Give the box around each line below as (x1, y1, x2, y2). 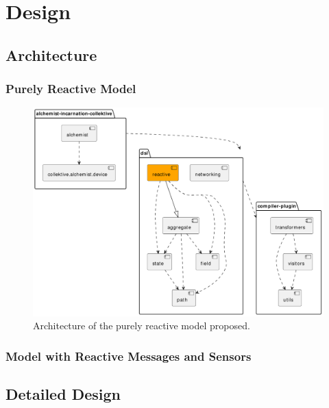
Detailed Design (5, 383, 121, 405)
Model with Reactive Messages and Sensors (5, 347, 252, 364)
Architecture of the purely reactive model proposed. (33, 318, 250, 333)
